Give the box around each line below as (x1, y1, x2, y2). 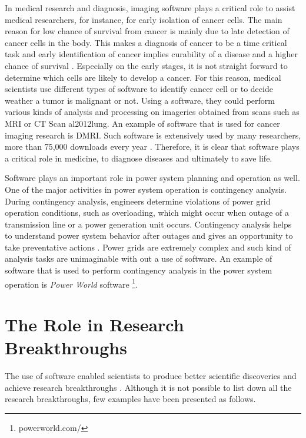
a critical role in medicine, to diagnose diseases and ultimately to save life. (5, 152, 272, 164)
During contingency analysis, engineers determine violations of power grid (5, 195, 271, 207)
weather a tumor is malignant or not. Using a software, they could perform (5, 94, 275, 106)
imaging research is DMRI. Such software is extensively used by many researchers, (5, 129, 301, 141)
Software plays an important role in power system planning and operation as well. (5, 172, 300, 184)
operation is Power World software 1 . (5, 276, 138, 290)
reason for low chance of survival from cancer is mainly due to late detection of (5, 25, 290, 37)
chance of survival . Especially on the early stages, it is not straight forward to (5, 59, 288, 71)
